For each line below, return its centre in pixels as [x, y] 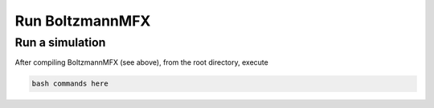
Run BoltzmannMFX [83, 21]
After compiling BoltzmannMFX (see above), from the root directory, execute [141, 62]
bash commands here [70, 84]
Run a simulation [60, 42]
